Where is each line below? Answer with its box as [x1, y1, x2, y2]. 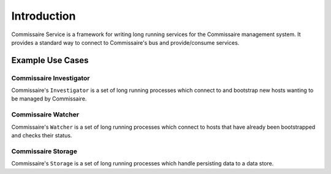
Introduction [11, 9, 76, 23]
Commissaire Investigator [11, 74, 90, 82]
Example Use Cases [11, 55, 89, 66]
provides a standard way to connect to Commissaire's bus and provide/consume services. [11, 39, 240, 46]
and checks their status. [11, 132, 72, 139]
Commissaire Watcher [11, 110, 80, 119]
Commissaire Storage [11, 147, 78, 156]
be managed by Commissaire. [11, 95, 87, 102]
